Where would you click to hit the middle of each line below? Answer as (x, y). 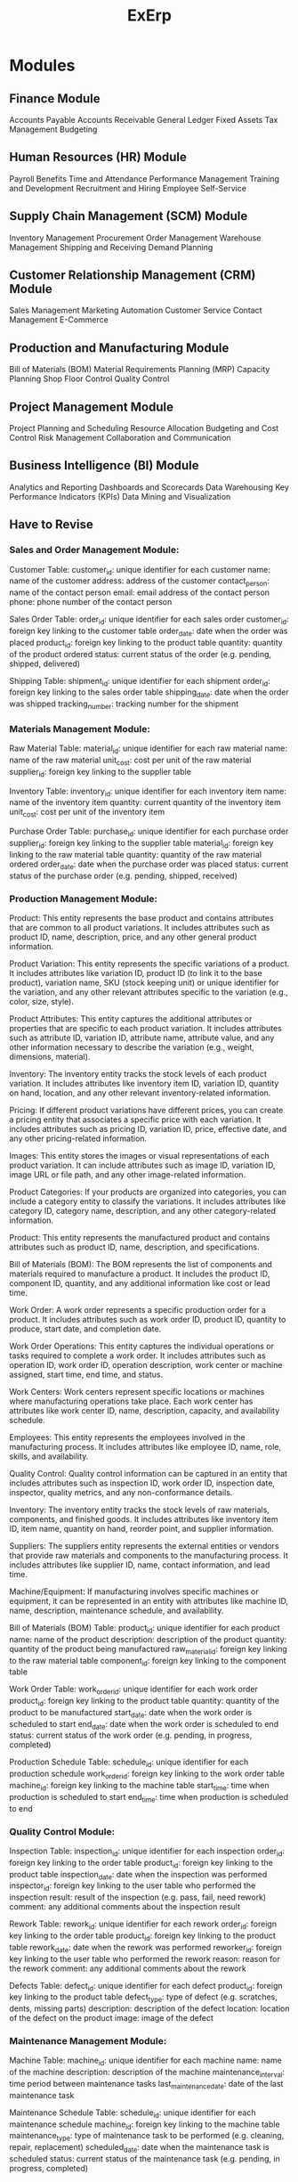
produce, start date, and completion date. (85, 1329)
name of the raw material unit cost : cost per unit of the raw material (130, 761)
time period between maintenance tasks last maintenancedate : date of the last (146, 2085)
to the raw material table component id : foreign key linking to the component (148, 1661)
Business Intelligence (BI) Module (104, 465)
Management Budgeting (53, 129)
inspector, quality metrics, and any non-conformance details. (121, 1492)
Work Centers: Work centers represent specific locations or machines (137, 1391)
